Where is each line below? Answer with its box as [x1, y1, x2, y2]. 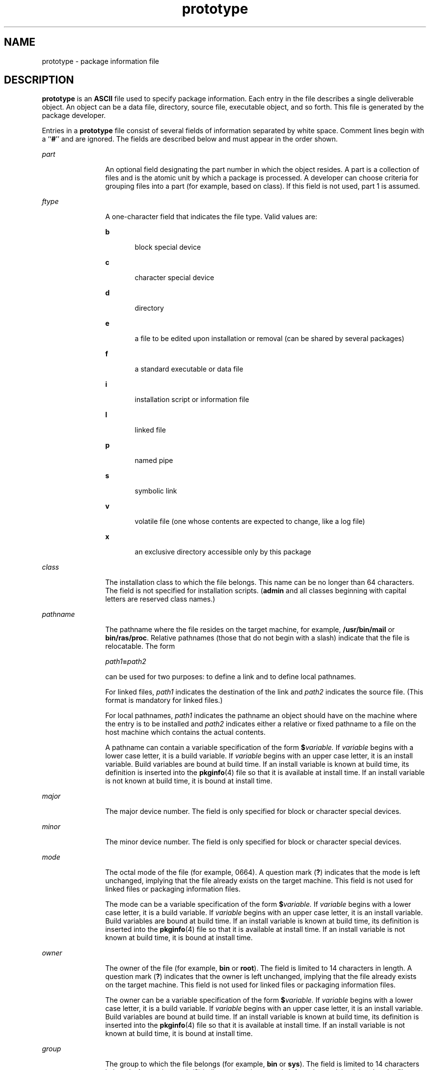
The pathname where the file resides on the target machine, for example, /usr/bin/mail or [105, 625, 395, 634]
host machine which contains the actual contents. [105, 728, 266, 737]
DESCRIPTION [4, 74, 74, 87]
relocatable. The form [105, 642, 175, 651]
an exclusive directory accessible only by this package [134, 548, 311, 556]
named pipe [134, 456, 173, 465]
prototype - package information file [42, 57, 159, 65]
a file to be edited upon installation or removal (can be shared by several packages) [134, 334, 404, 343]
